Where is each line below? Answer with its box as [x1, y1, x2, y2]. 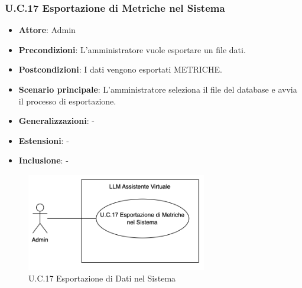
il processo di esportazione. [18, 94, 116, 107]
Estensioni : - [18, 134, 69, 146]
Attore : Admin [18, 24, 76, 36]
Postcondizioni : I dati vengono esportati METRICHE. [18, 63, 222, 76]
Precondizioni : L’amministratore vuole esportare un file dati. [18, 43, 246, 55]
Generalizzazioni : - [18, 114, 95, 127]
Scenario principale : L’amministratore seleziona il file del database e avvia [18, 83, 297, 95]
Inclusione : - [18, 154, 69, 166]
